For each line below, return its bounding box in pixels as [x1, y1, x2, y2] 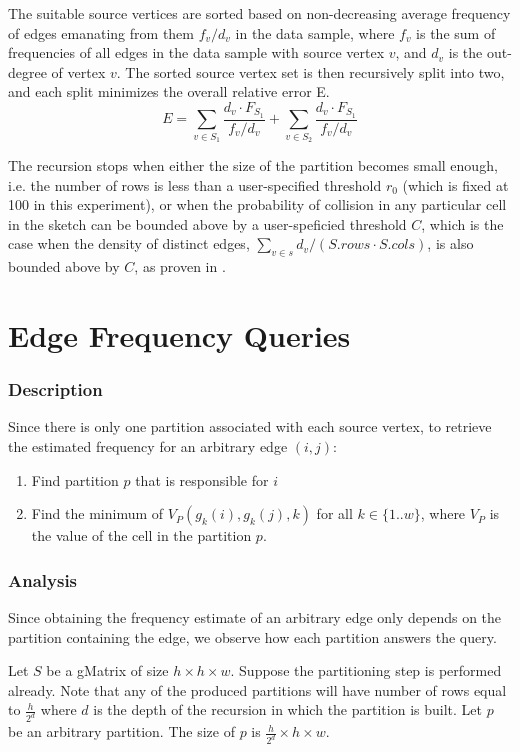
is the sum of [416, 22, 496, 43]
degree [8, 61, 47, 82]
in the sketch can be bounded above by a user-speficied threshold [8, 213, 407, 234]
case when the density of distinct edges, [8, 233, 250, 254]
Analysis [8, 567, 78, 592]
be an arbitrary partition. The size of [8, 721, 235, 742]
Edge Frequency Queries [8, 314, 351, 355]
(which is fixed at [402, 174, 509, 195]
